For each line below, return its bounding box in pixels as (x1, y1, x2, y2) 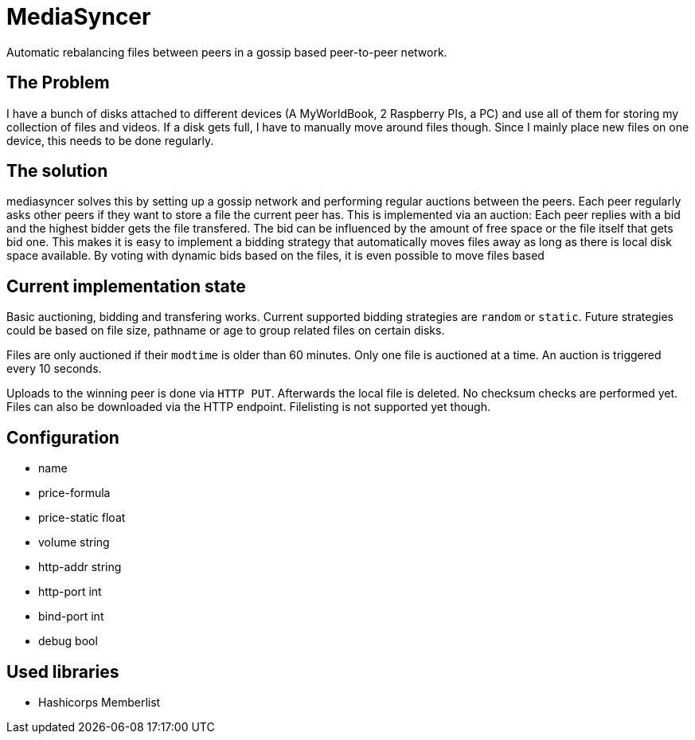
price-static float (38, 511, 126, 525)
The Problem (6, 72, 110, 93)
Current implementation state (6, 276, 246, 296)
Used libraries (6, 661, 119, 682)
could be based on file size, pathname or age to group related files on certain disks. (6, 323, 445, 338)
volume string (38, 535, 110, 550)
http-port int (38, 585, 102, 599)
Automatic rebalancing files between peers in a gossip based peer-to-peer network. (6, 45, 447, 59)
